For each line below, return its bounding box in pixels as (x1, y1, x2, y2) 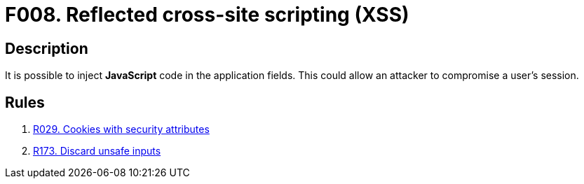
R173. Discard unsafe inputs (33, 145, 161, 157)
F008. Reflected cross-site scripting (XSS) (5, 3, 409, 27)
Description (5, 39, 88, 57)
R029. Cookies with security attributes (33, 123, 210, 136)
